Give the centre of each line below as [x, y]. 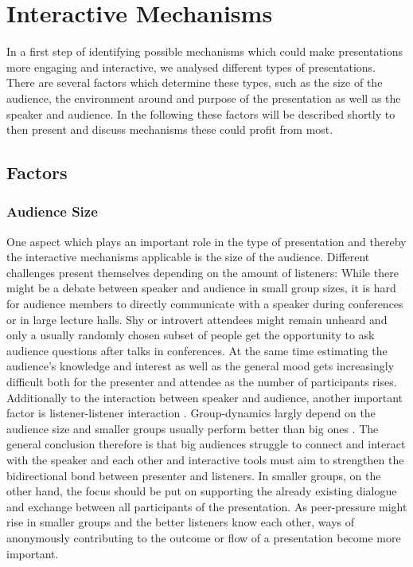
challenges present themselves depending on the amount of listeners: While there [203, 272]
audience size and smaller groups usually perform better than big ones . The [193, 428]
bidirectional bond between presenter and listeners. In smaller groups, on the [194, 475]
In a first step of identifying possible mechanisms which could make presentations [205, 51]
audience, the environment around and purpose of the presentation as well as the [204, 98]
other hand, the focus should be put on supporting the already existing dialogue [202, 491]
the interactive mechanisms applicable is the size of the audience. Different [188, 257]
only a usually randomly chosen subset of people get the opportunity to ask [191, 335]
